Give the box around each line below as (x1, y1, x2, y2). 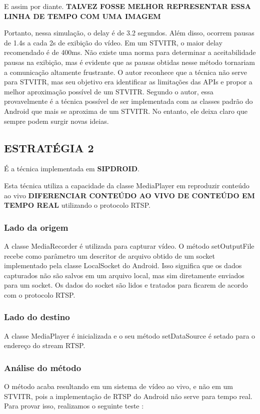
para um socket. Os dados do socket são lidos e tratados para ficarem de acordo (4, 280, 248, 290)
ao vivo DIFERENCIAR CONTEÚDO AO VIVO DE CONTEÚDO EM (4, 190, 255, 200)
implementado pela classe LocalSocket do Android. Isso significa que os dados (4, 260, 242, 271)
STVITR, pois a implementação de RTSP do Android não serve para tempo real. (4, 391, 252, 401)
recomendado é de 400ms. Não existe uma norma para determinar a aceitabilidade (4, 47, 256, 57)
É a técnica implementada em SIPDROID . (4, 163, 139, 174)
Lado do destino (4, 311, 70, 323)
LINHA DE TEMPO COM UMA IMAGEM (4, 10, 161, 21)
